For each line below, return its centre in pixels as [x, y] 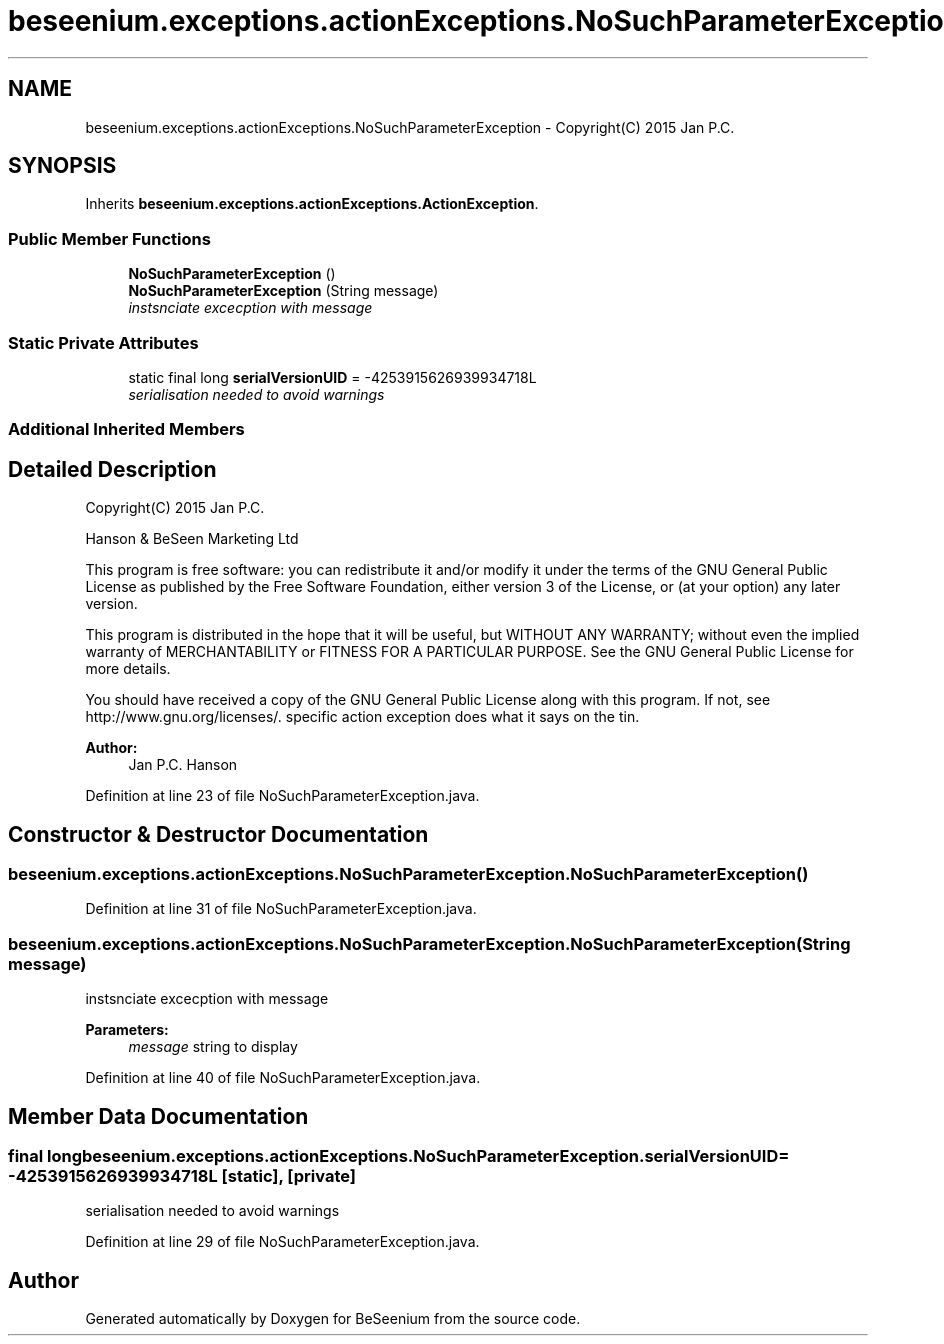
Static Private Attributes [103, 342]
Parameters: [127, 1030]
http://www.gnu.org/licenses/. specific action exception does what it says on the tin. [362, 717]
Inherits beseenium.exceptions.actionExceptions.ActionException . [312, 204]
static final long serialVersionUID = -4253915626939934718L [332, 377]
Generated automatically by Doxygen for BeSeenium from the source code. [333, 1319]
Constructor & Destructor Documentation [218, 834]
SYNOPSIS [62, 166]
